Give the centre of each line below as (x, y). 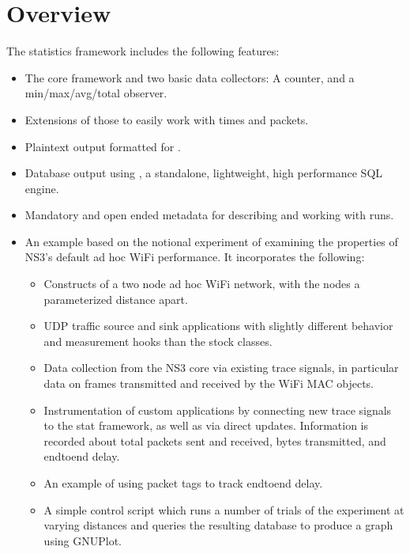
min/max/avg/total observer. (96, 93)
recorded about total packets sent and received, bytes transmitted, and (215, 440)
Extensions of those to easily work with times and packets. (167, 119)
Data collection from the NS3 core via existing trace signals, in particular (221, 368)
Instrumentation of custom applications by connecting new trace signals (218, 410)
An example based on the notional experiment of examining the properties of (211, 241)
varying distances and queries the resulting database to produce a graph (218, 525)
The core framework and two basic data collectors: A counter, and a (190, 77)
